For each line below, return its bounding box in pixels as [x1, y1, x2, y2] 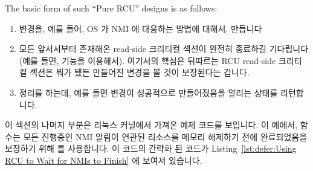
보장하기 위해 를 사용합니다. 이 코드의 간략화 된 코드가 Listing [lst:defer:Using [5, 142, 297, 155]
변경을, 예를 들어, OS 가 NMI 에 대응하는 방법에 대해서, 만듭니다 [19, 22, 262, 34]
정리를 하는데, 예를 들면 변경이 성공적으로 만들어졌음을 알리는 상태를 [19, 86, 278, 98]
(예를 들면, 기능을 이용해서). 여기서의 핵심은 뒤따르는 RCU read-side [19, 54, 276, 66]
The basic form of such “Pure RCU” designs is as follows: [5, 2, 218, 14]
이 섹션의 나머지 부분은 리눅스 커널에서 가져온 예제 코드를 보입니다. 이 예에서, [5, 118, 298, 131]
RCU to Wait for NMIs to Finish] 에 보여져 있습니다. [5, 153, 202, 166]
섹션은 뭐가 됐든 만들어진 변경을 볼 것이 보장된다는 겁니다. [30, 66, 250, 79]
